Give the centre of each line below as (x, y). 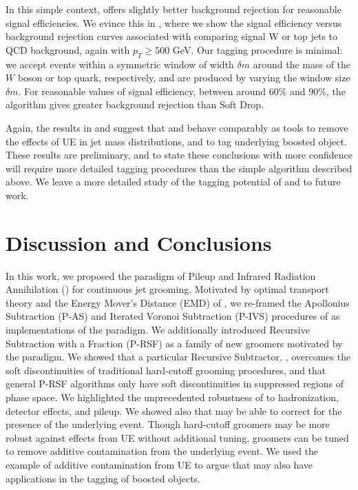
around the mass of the (302, 64)
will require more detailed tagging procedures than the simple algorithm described (179, 168)
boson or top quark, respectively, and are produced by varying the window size (184, 78)
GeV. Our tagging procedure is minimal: (257, 49)
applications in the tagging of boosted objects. (103, 478)
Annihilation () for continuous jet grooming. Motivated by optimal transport (167, 289)
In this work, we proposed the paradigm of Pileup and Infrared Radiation (161, 275)
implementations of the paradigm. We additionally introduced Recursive (158, 330)
